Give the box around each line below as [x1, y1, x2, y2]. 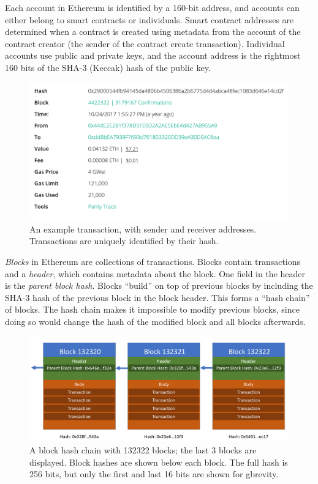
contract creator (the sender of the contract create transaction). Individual [5, 37, 285, 50]
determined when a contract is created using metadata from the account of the [5, 25, 301, 38]
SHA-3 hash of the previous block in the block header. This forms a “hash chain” [5, 291, 310, 303]
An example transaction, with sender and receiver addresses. [29, 222, 257, 235]
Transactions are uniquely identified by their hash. [29, 234, 219, 247]
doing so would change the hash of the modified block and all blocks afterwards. [5, 315, 306, 327]
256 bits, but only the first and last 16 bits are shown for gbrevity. [29, 467, 279, 480]
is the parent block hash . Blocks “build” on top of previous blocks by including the [5, 279, 313, 292]
